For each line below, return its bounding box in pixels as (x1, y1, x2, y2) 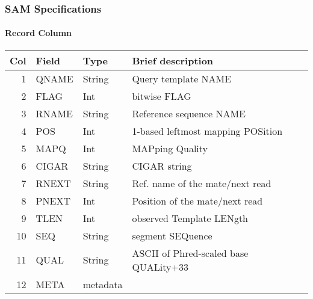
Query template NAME (132, 71, 232, 85)
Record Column (5, 26, 72, 39)
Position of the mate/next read (132, 193, 263, 208)
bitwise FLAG (132, 88, 191, 103)
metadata (82, 277, 123, 291)
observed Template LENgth (132, 211, 248, 225)
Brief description (132, 53, 214, 67)
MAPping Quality (132, 141, 208, 155)
